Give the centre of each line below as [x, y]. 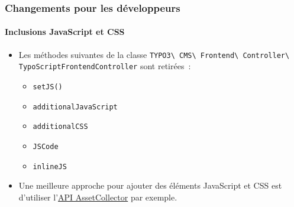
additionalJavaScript [75, 107]
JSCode [46, 146]
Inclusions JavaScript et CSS [65, 32]
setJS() [48, 87]
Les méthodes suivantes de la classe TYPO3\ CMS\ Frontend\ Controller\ [154, 54]
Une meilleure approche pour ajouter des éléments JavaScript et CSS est [150, 185]
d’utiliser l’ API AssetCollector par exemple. [98, 197]
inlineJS [50, 166]
